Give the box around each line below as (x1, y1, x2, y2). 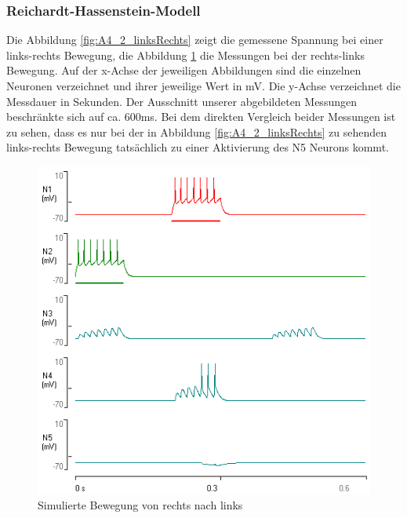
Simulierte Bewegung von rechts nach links (38, 497, 243, 513)
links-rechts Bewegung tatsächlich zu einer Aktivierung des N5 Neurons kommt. (6, 139, 389, 155)
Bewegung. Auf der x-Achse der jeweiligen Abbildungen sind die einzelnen (6, 62, 362, 78)
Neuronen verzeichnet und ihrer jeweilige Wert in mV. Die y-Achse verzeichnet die (6, 78, 401, 93)
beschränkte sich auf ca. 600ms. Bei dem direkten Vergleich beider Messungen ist (6, 108, 396, 125)
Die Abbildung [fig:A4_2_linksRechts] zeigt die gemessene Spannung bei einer (6, 31, 383, 48)
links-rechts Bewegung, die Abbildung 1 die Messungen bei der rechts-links (6, 46, 365, 63)
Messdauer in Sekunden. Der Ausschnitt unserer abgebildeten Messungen (6, 93, 357, 109)
